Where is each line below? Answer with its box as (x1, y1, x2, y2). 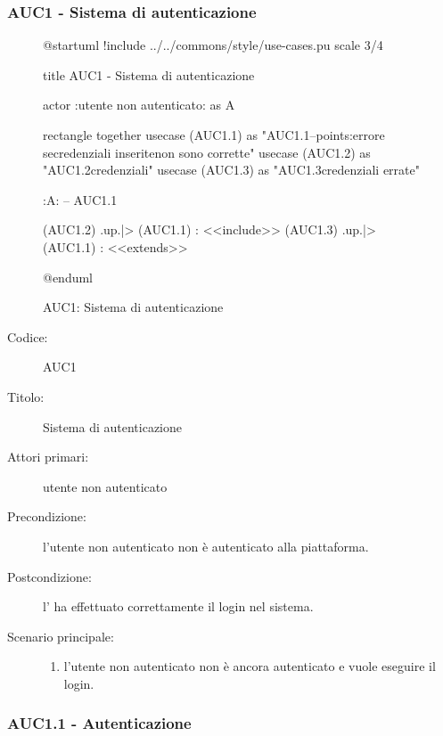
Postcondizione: (7, 567, 92, 585)
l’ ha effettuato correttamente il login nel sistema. (43, 597, 314, 616)
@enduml (43, 267, 94, 286)
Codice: (7, 327, 48, 346)
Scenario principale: (7, 626, 114, 645)
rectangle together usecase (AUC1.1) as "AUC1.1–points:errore (43, 126, 385, 143)
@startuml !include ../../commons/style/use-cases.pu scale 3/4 (43, 36, 383, 54)
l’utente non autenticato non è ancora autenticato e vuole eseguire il (63, 657, 436, 675)
